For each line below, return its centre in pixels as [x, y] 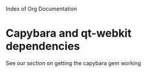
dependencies [43, 47]
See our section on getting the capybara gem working [73, 63]
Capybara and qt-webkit [69, 33]
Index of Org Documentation [41, 9]
